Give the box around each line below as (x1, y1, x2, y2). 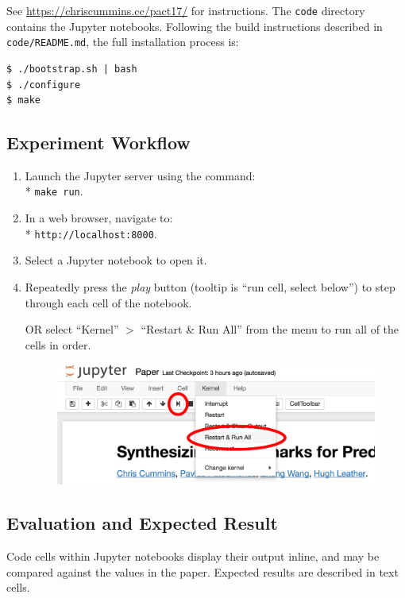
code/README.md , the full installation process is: (6, 33, 239, 50)
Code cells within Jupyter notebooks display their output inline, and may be (6, 548, 380, 565)
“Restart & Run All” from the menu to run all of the (141, 321, 399, 338)
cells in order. (25, 336, 91, 353)
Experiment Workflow (6, 130, 191, 155)
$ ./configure (6, 79, 81, 91)
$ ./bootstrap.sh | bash (6, 63, 137, 75)
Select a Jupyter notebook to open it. (25, 252, 207, 268)
